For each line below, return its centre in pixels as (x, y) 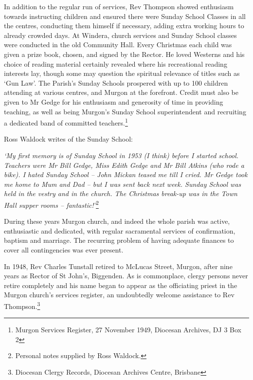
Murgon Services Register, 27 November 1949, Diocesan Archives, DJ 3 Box (128, 330)
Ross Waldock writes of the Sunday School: (68, 139)
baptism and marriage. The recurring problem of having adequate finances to (119, 240)
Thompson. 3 (22, 305)
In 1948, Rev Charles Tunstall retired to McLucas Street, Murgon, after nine (118, 266)
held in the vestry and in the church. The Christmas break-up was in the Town (121, 193)
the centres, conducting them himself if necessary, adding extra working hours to (124, 26)
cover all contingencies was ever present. (64, 249)
